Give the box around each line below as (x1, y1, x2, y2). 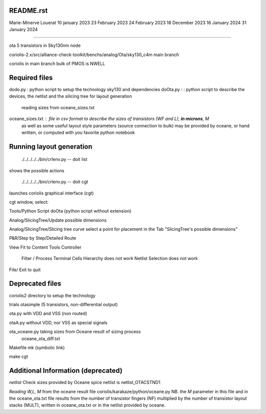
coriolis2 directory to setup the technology (9, 292, 96, 298)
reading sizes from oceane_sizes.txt (21, 104, 95, 110)
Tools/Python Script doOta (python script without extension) (9, 208, 132, 214)
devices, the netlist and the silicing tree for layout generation (9, 94, 133, 99)
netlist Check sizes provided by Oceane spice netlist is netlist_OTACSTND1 (9, 380, 161, 385)
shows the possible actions (9, 167, 65, 173)
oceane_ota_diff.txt (21, 335, 60, 342)
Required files (9, 73, 53, 82)
